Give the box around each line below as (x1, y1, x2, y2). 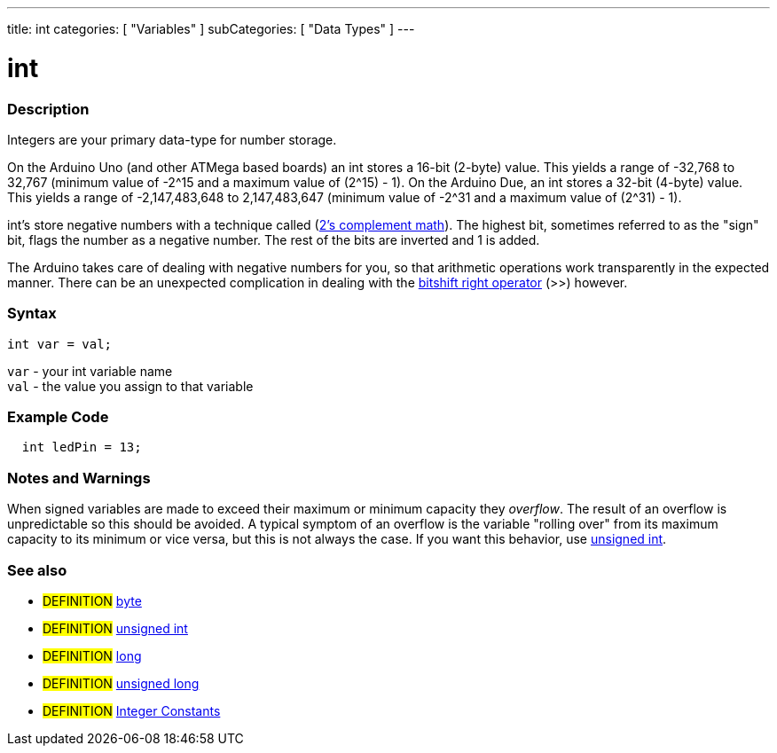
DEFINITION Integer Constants (43, 702, 221, 718)
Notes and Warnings (7, 468, 151, 487)
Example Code (7, 408, 109, 426)
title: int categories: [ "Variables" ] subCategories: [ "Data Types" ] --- (7, 21, 415, 36)
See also (7, 561, 67, 579)
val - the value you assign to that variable (7, 378, 254, 394)
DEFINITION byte (43, 592, 142, 608)
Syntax (7, 304, 57, 323)
